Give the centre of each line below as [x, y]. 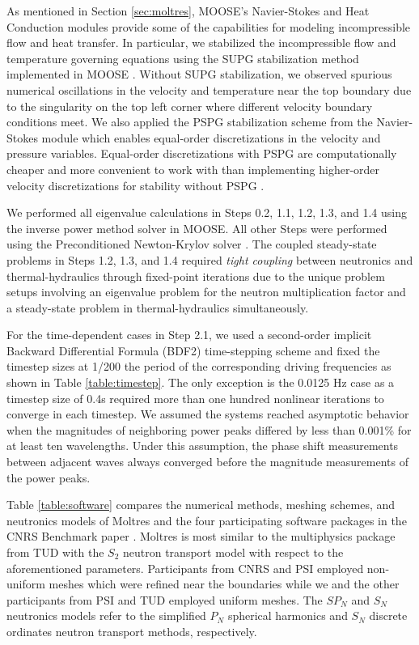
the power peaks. [49, 477]
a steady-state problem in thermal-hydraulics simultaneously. [158, 307]
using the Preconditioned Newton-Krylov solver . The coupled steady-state [192, 244]
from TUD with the [55, 552]
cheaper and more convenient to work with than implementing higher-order [193, 169]
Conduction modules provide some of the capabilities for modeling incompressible [209, 26]
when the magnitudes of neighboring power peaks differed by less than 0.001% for [209, 429]
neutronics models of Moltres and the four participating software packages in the [207, 520]
